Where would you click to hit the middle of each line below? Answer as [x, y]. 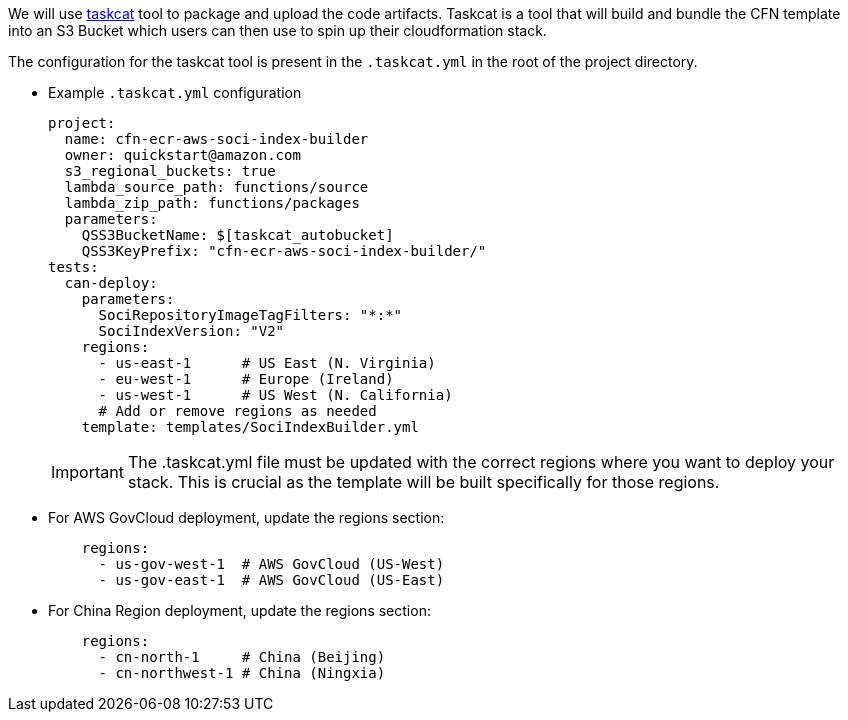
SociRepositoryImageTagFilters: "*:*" [250, 315]
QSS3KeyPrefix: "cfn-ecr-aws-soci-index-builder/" [284, 251]
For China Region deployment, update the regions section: [239, 610]
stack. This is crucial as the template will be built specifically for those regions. [423, 482]
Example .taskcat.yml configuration [175, 92]
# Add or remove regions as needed [237, 411]
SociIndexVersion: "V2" [191, 331]
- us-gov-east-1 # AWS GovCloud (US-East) [271, 580]
